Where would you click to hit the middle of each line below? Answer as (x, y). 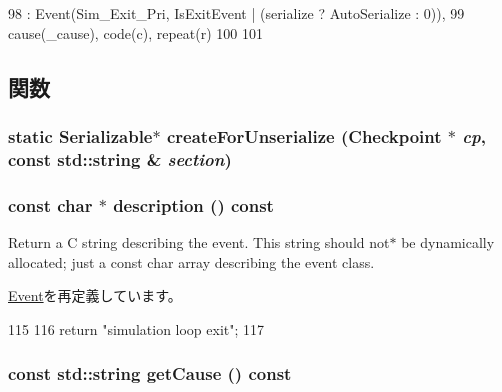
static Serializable (80, 135)
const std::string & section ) (120, 158)
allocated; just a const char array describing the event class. (191, 261)
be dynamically (448, 241)
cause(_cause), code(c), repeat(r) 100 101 (135, 32)
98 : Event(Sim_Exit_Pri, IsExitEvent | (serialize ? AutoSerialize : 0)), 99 (236, 13)
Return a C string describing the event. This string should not (199, 241)
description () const (193, 204)
